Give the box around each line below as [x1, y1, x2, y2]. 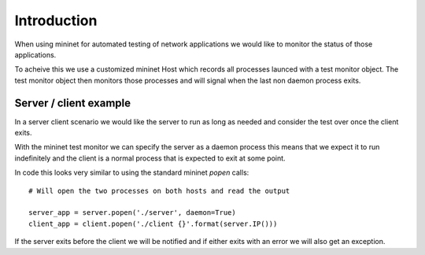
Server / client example [14, 96, 131, 109]
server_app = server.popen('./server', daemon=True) [28, 209, 236, 217]
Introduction [14, 12, 98, 29]
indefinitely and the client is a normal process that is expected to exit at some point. [14, 153, 286, 163]
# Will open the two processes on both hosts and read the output [28, 186, 290, 195]
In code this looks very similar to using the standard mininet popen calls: [14, 168, 249, 177]
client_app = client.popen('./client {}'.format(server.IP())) [28, 219, 278, 228]
